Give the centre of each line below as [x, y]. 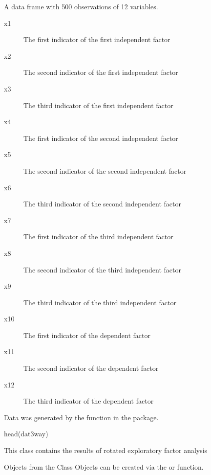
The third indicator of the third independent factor [100, 302]
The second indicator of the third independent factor [103, 269]
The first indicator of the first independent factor [97, 39]
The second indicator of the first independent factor [101, 72]
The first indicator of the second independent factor [101, 138]
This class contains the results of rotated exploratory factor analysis [106, 450]
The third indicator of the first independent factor [98, 105]
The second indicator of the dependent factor [91, 368]
